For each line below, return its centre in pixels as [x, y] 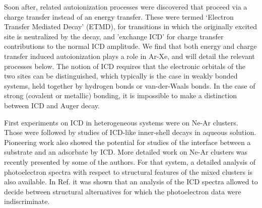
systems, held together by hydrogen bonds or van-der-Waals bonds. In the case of [130, 85]
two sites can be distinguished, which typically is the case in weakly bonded [121, 76]
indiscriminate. [27, 201]
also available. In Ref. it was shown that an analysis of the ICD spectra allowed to [131, 182]
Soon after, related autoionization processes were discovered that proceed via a [126, 7]
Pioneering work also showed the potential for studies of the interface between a [127, 142]
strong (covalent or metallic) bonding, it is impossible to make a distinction [121, 95]
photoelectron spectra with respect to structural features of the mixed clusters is [128, 171]
